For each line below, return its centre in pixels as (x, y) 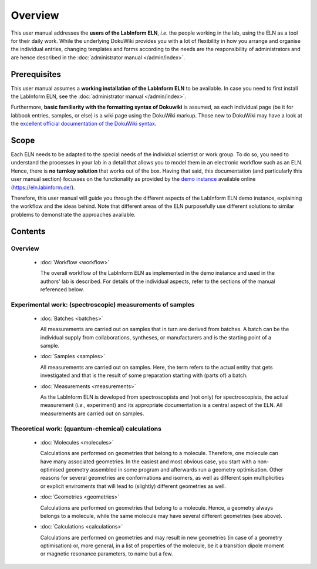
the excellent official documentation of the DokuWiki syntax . (84, 124)
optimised (52, 469)
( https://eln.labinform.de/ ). (43, 187)
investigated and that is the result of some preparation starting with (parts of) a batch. (144, 375)
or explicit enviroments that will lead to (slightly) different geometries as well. (133, 486)
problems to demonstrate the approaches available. (73, 214)
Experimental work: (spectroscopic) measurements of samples (103, 304)
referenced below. (62, 289)
